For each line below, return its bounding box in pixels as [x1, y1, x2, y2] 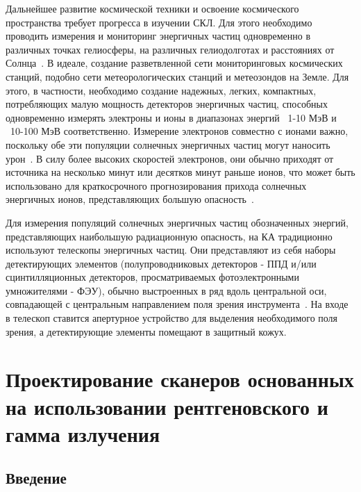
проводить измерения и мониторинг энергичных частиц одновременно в [6, 28, 311, 43]
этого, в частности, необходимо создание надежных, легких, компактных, [6, 83, 317, 97]
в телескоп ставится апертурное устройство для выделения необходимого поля [6, 311, 338, 325]
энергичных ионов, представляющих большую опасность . [6, 192, 254, 206]
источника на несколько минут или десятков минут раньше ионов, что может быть [6, 165, 355, 179]
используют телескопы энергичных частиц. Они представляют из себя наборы [6, 243, 336, 257]
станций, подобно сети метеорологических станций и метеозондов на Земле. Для [6, 69, 349, 83]
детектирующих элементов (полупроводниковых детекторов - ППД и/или [6, 256, 317, 270]
